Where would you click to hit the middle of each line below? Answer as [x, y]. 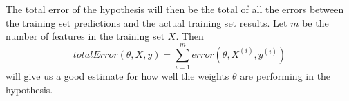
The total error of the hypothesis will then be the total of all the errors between [175, 9]
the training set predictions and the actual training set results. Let [147, 22]
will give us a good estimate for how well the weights [117, 75]
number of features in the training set [85, 36]
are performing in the [285, 75]
